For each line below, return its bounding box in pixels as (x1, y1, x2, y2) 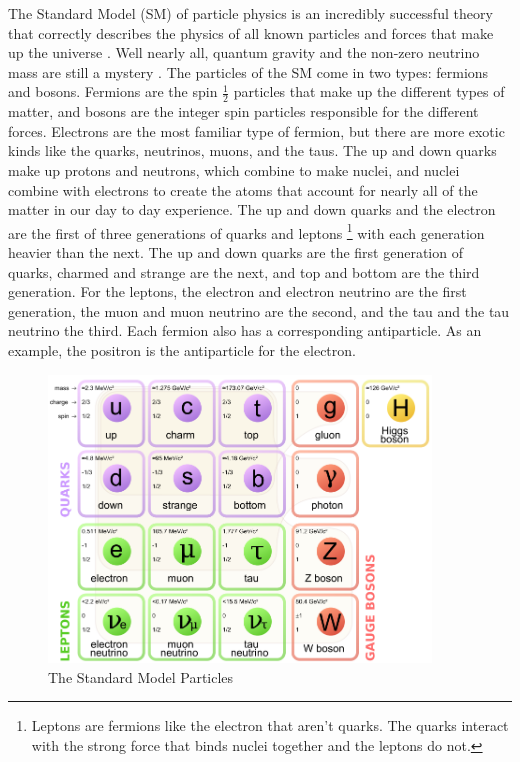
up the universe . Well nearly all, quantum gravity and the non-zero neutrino (8, 42, 480, 63)
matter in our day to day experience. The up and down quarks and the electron (8, 199, 496, 220)
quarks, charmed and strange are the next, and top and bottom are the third (8, 261, 480, 282)
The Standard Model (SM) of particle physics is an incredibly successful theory (8, 3, 493, 23)
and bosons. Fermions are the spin (8, 81, 218, 102)
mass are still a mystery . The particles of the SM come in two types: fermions (8, 61, 489, 82)
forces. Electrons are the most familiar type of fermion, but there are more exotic (8, 120, 505, 141)
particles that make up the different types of (233, 81, 505, 102)
